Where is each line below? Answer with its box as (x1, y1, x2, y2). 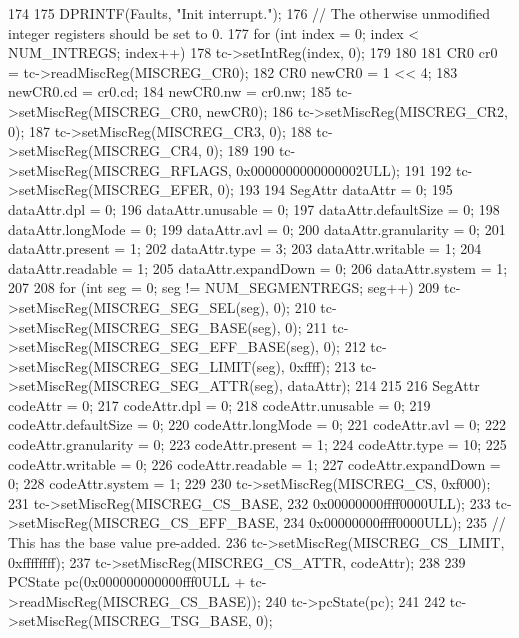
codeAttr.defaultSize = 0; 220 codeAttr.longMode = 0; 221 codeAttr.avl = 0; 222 (8, 414, 506, 435)
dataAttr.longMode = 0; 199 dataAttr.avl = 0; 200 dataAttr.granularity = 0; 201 (8, 218, 506, 239)
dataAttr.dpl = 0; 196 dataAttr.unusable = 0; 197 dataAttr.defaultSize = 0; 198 (8, 198, 500, 219)
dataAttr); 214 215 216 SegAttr (287, 375, 480, 396)
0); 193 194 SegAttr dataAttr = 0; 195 (217, 179, 453, 200)
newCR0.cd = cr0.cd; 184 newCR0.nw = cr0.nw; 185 (8, 81, 332, 102)
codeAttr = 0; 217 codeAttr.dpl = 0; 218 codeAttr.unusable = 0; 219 (8, 394, 431, 415)
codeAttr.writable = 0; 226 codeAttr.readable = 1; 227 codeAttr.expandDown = (8, 453, 501, 474)
